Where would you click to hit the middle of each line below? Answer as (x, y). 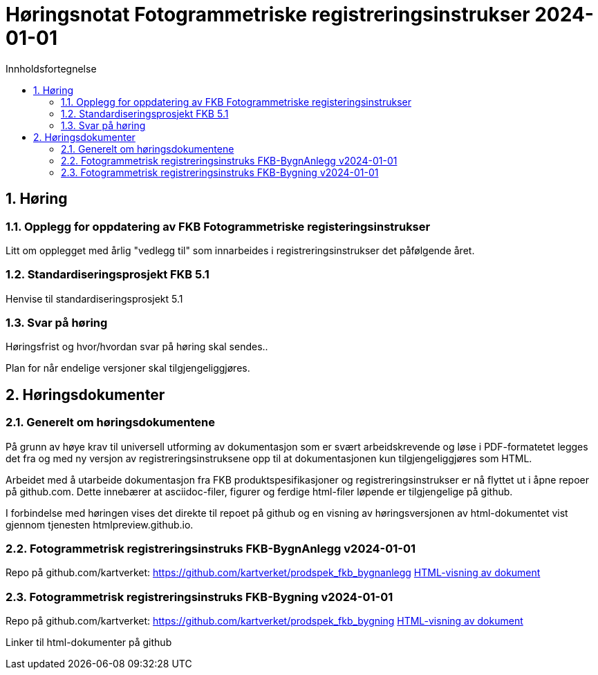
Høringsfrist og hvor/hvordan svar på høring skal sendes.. (137, 347)
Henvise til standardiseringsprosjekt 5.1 (94, 298)
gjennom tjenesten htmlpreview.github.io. (100, 524)
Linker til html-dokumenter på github (89, 643)
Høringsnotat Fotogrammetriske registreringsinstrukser (268, 15)
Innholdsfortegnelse (51, 68)
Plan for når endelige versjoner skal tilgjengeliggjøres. (128, 368)
